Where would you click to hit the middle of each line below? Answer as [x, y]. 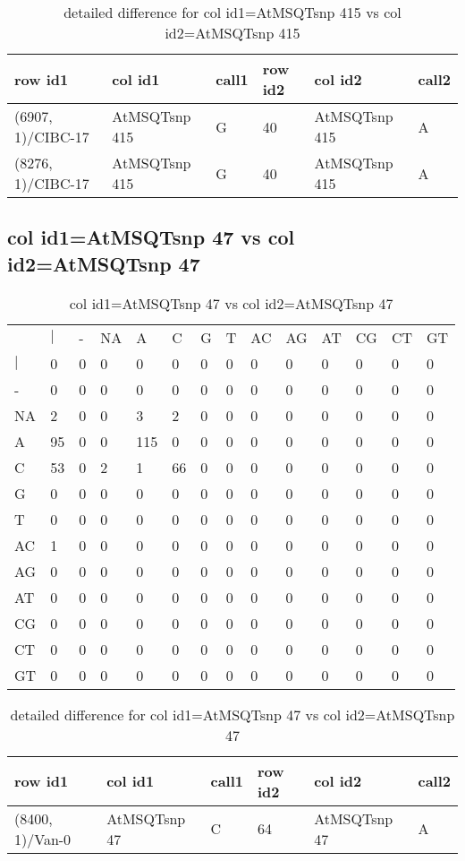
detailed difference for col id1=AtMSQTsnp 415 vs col [232, 12]
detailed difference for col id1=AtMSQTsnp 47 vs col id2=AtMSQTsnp [232, 714]
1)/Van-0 [43, 839]
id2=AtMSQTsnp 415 [232, 33]
